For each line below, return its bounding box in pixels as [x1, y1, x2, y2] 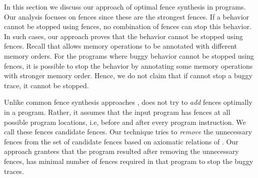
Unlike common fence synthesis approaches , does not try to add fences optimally [4, 97, 252, 107]
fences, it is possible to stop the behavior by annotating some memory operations [4, 60, 253, 71]
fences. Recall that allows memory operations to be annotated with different [4, 41, 237, 51]
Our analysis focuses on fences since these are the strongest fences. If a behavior [4, 11, 249, 22]
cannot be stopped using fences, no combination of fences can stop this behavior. [4, 21, 251, 32]
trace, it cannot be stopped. [4, 80, 89, 90]
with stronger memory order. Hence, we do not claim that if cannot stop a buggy [4, 70, 252, 81]
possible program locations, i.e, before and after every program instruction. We [4, 116, 246, 127]
